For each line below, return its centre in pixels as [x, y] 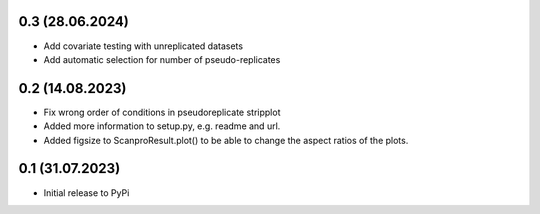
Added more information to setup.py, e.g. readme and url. [162, 126]
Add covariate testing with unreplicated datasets [143, 46]
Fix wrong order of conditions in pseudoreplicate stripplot [162, 112]
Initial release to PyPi [86, 192]
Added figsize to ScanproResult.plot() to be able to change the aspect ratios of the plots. [226, 140]
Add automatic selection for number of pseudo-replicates [162, 59]
